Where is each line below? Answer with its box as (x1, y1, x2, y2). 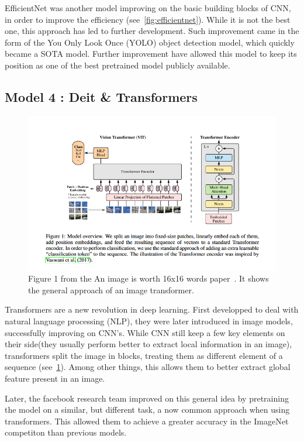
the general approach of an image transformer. (28, 283, 194, 296)
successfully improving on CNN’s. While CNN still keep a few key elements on (5, 326, 285, 338)
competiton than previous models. (5, 426, 127, 438)
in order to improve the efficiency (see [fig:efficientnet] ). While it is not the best (5, 13, 291, 25)
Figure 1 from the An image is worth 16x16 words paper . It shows (28, 272, 269, 285)
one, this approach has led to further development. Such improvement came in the (5, 25, 299, 37)
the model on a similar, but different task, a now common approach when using (5, 403, 290, 416)
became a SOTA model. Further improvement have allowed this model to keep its (5, 47, 297, 60)
